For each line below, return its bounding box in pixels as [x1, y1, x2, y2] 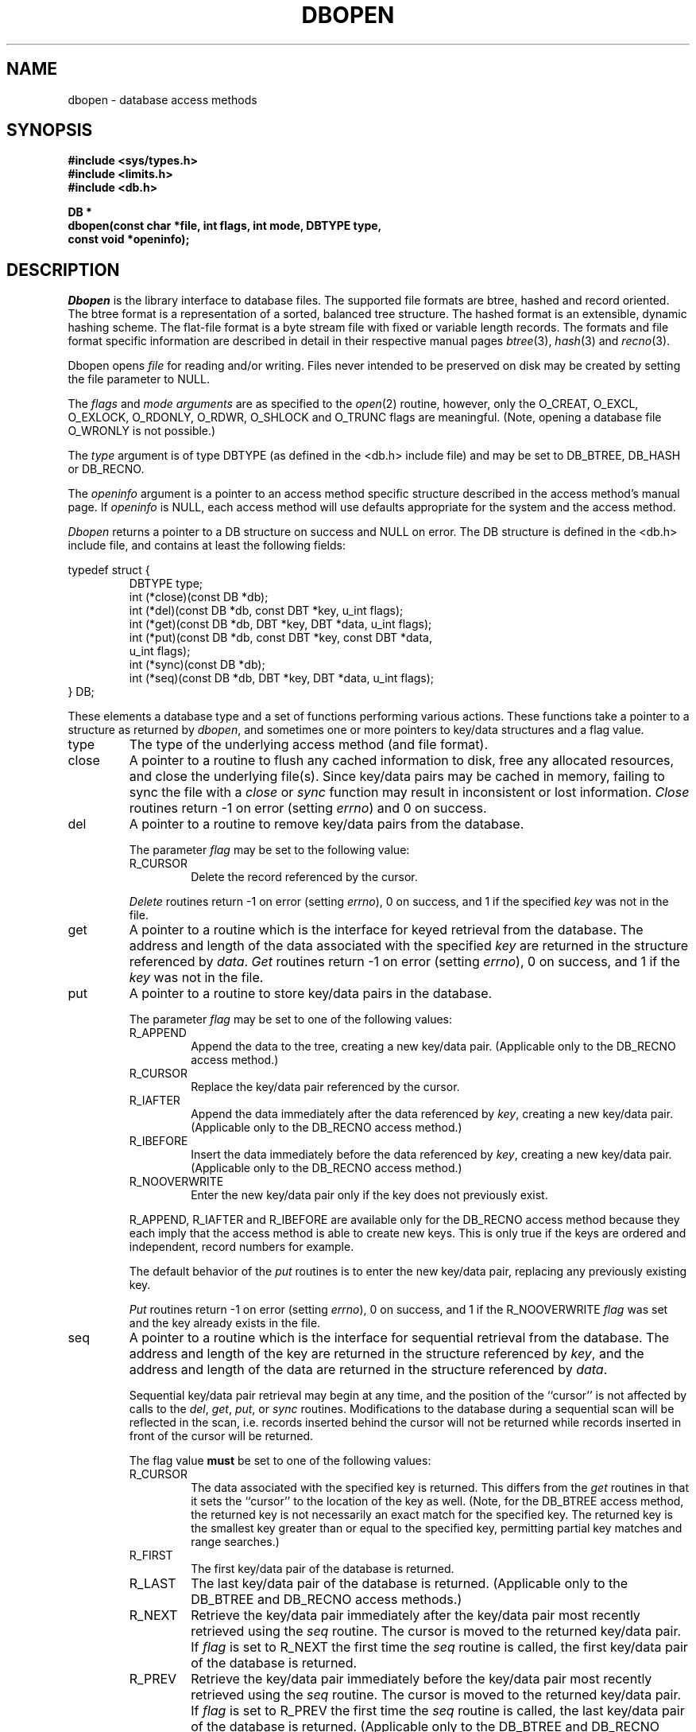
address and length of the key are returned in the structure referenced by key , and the [129, 1346, 644, 1362]
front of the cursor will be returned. [129, 1429, 314, 1443]
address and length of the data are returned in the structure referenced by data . [129, 1361, 608, 1378]
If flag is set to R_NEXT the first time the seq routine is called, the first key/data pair [191, 1639, 688, 1656]
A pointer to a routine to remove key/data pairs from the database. [129, 816, 524, 833]
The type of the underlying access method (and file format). [129, 736, 488, 753]
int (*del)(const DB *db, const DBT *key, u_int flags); [129, 604, 404, 618]
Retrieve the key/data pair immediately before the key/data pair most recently [191, 1671, 652, 1687]
